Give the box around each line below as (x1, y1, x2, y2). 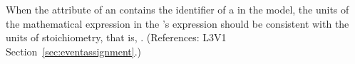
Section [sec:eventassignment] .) (6, 43, 142, 58)
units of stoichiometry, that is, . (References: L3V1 (6, 30, 227, 45)
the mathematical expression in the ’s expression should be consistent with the (6, 16, 349, 31)
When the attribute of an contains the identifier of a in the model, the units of (6, 2, 349, 16)
